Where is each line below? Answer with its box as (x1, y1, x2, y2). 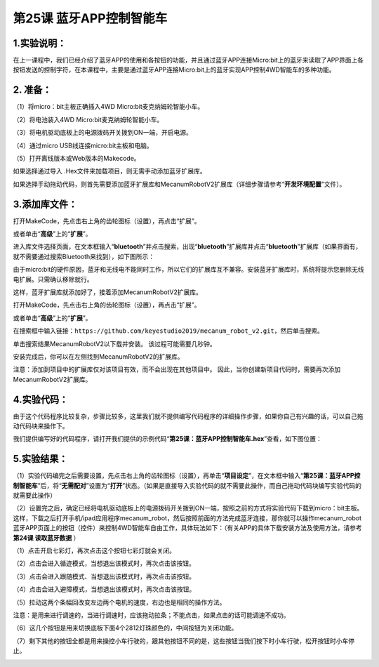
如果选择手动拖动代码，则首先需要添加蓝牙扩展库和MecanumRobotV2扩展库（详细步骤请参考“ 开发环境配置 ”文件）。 (13, 180, 346, 188)
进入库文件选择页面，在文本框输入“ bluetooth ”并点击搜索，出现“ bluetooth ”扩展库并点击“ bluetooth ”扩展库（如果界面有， (13, 242, 362, 251)
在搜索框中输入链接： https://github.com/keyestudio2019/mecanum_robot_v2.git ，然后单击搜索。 (13, 326, 324, 335)
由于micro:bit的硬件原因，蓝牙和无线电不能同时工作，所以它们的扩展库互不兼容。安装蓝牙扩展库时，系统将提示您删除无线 (13, 265, 364, 274)
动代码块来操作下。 (13, 421, 69, 430)
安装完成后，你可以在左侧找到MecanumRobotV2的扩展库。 (13, 352, 184, 361)
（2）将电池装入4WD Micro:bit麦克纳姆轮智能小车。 (13, 115, 164, 124)
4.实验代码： (13, 393, 69, 405)
